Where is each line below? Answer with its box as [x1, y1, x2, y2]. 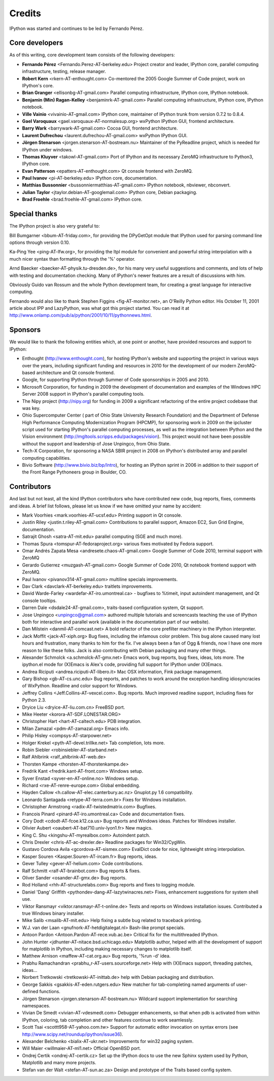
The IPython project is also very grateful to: [9, 223, 100, 229]
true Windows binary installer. [22, 910, 85, 916]
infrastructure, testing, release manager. [22, 69, 106, 75]
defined [22, 989, 39, 995]
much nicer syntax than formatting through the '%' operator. [9, 256, 135, 262]
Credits [9, 8, 42, 19]
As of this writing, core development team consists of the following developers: [9, 52, 175, 58]
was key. [22, 405, 41, 411]
